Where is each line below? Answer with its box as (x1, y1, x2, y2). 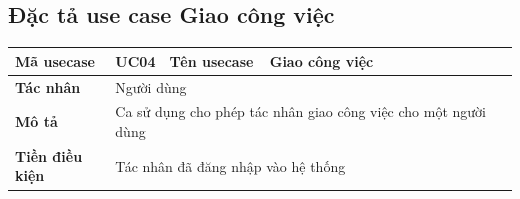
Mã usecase (15, 50, 95, 71)
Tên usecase (169, 50, 254, 71)
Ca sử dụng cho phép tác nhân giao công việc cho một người (115, 101, 486, 122)
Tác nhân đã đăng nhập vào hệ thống (115, 155, 346, 176)
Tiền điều (15, 145, 83, 166)
